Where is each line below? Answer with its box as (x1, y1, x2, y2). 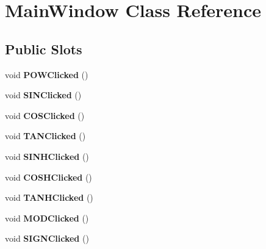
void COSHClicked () (5, 170, 92, 183)
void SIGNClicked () (5, 232, 89, 245)
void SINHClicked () (5, 150, 89, 162)
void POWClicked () (5, 68, 88, 81)
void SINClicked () (5, 88, 82, 101)
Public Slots (5, 39, 82, 58)
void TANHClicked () (5, 191, 93, 204)
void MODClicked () (5, 211, 89, 224)
